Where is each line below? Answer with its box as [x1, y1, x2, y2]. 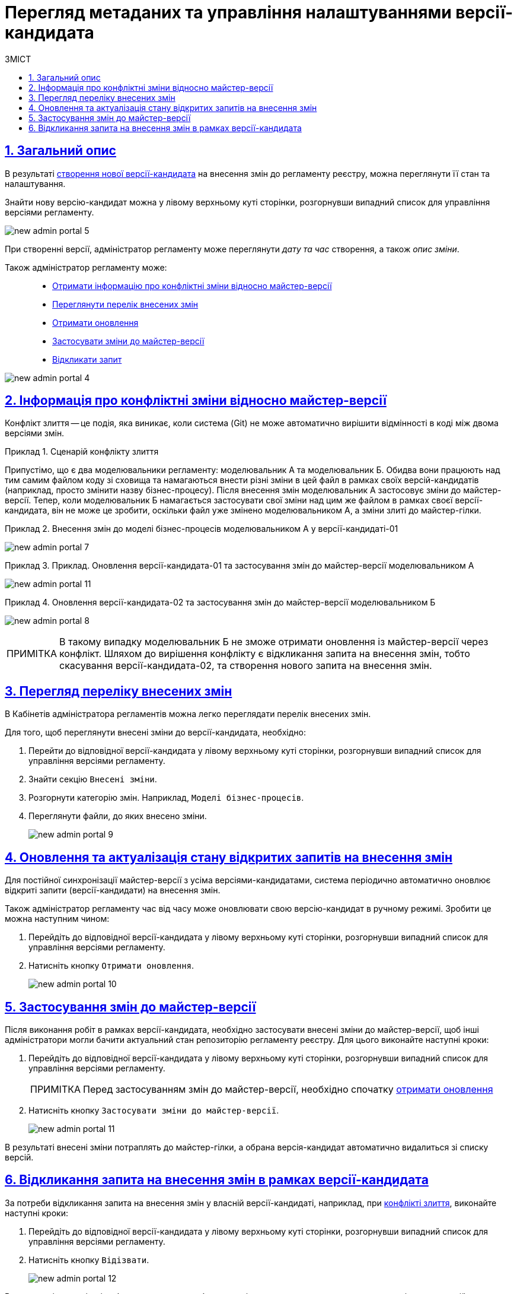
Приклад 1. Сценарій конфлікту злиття [5, 446, 159, 457]
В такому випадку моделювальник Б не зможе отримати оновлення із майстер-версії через [59, 636, 489, 648]
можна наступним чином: [5, 914, 110, 924]
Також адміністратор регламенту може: [5, 262, 167, 272]
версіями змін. [5, 428, 65, 439]
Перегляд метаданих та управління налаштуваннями [5, 2, 452, 23]
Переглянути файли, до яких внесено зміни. [28, 811, 207, 822]
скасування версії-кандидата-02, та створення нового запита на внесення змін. [59, 659, 432, 672]
